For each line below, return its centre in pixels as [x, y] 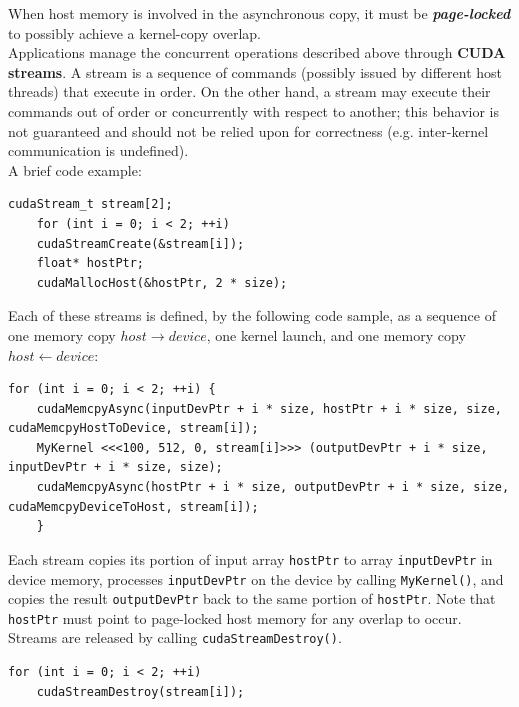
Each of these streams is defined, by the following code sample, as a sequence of [252, 315]
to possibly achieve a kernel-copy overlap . [135, 32]
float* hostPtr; [90, 263]
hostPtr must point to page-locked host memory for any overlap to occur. [235, 617]
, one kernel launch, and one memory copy [336, 334]
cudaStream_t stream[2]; [90, 204]
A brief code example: [75, 169]
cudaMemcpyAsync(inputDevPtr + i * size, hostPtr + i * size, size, [269, 408]
